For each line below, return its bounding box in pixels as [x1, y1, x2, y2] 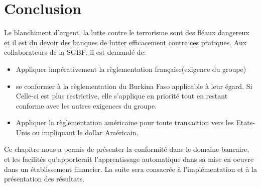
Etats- [236, 117, 255, 128]
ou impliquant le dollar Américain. [32, 127, 139, 137]
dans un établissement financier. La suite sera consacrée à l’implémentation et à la [4, 163, 257, 174]
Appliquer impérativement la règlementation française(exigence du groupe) [16, 63, 246, 74]
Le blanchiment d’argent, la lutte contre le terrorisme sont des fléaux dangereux [4, 27, 249, 38]
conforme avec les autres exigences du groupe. [16, 100, 157, 111]
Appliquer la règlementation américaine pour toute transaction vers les [16, 117, 234, 128]
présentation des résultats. [4, 173, 85, 184]
